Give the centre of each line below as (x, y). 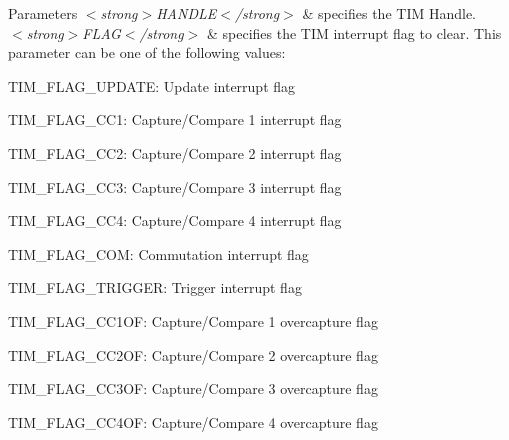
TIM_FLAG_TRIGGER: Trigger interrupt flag (155, 287)
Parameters (43, 13)
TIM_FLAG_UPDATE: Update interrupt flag (152, 85)
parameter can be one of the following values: (147, 52)
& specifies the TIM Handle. (389, 13)
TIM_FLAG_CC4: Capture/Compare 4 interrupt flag (175, 220)
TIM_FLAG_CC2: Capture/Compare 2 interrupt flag (175, 152)
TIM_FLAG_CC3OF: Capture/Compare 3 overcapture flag (193, 388)
